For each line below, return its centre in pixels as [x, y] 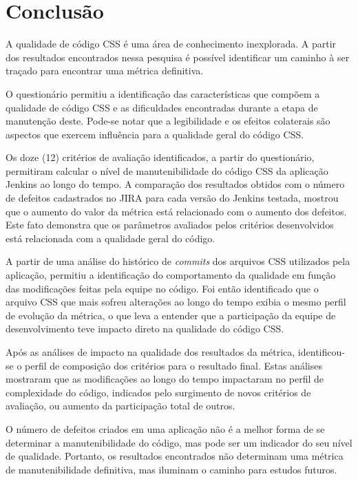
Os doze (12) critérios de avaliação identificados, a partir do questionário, [160, 157]
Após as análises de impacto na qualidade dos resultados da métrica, [150, 352]
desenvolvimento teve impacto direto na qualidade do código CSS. [145, 329]
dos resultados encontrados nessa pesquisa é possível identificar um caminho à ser [178, 57]
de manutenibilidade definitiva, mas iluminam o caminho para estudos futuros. [171, 469]
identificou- [321, 352]
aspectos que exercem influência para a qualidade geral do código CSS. [155, 134]
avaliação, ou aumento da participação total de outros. [120, 406]
